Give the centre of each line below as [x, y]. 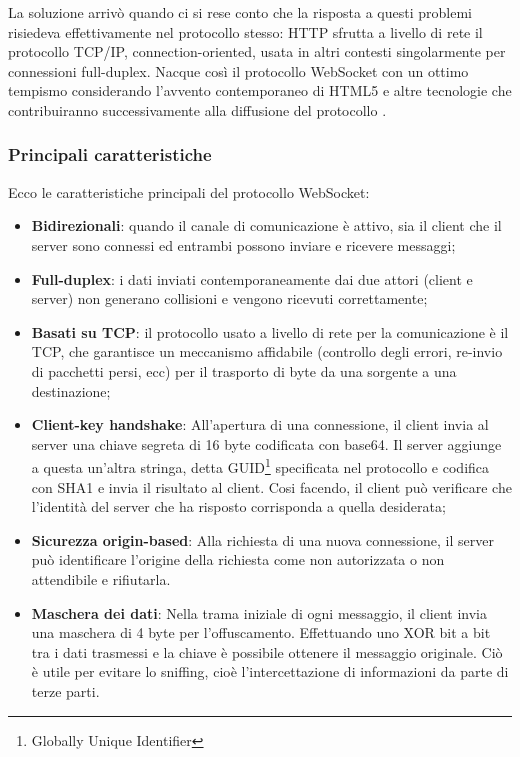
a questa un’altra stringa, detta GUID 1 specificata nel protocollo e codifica [260, 465]
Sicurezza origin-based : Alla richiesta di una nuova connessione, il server [262, 539]
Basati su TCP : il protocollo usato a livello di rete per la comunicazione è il [270, 331]
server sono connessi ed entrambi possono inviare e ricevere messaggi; [243, 244]
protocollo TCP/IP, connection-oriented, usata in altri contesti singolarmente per [257, 51]
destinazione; [71, 390]
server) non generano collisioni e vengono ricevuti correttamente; [229, 298]
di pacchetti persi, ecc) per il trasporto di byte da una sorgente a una [244, 370]
